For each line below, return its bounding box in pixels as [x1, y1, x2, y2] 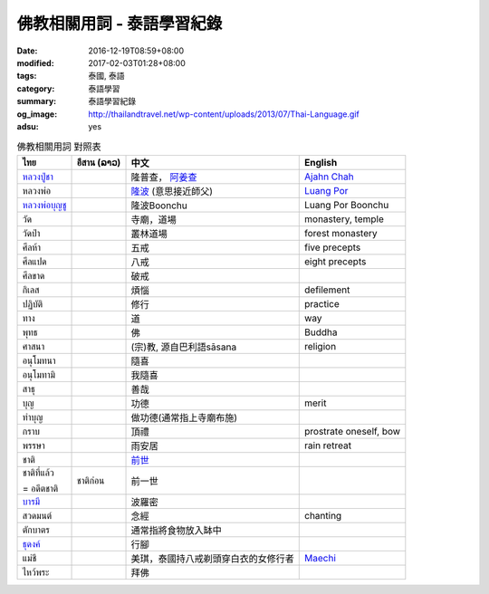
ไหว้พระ [22, 566, 50, 579]
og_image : [16, 109, 58, 120]
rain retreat [304, 439, 352, 452]
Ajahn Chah [304, 170, 354, 183]
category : [16, 82, 55, 94]
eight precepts [304, 254, 367, 267]
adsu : [16, 120, 40, 131]
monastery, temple [304, 213, 385, 225]
